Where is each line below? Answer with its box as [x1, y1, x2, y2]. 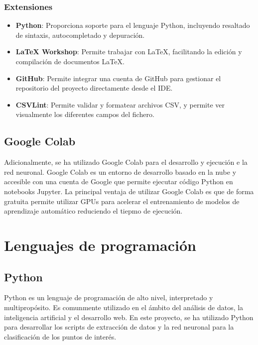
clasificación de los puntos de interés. [4, 331, 117, 342]
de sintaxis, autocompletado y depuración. [15, 29, 145, 40]
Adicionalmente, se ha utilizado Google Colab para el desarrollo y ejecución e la [4, 157, 248, 167]
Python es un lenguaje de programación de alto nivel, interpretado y [4, 292, 213, 303]
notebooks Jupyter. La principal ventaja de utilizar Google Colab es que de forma [4, 186, 254, 196]
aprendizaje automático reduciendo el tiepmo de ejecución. [4, 206, 183, 216]
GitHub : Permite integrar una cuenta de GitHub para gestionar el [15, 73, 221, 83]
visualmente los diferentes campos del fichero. [15, 109, 154, 119]
